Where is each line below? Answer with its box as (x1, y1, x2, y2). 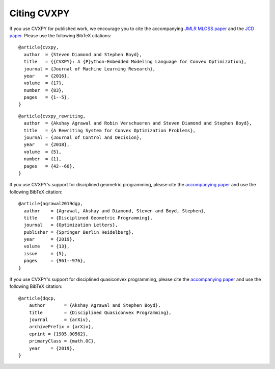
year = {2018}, (23, 142, 70, 147)
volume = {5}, (23, 149, 62, 155)
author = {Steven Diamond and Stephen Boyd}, (23, 52, 142, 57)
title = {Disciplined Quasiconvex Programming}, (29, 309, 172, 315)
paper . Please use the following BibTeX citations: (9, 32, 112, 38)
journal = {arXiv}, (29, 317, 91, 323)
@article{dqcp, (18, 295, 57, 301)
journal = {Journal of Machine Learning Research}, (23, 66, 155, 71)
